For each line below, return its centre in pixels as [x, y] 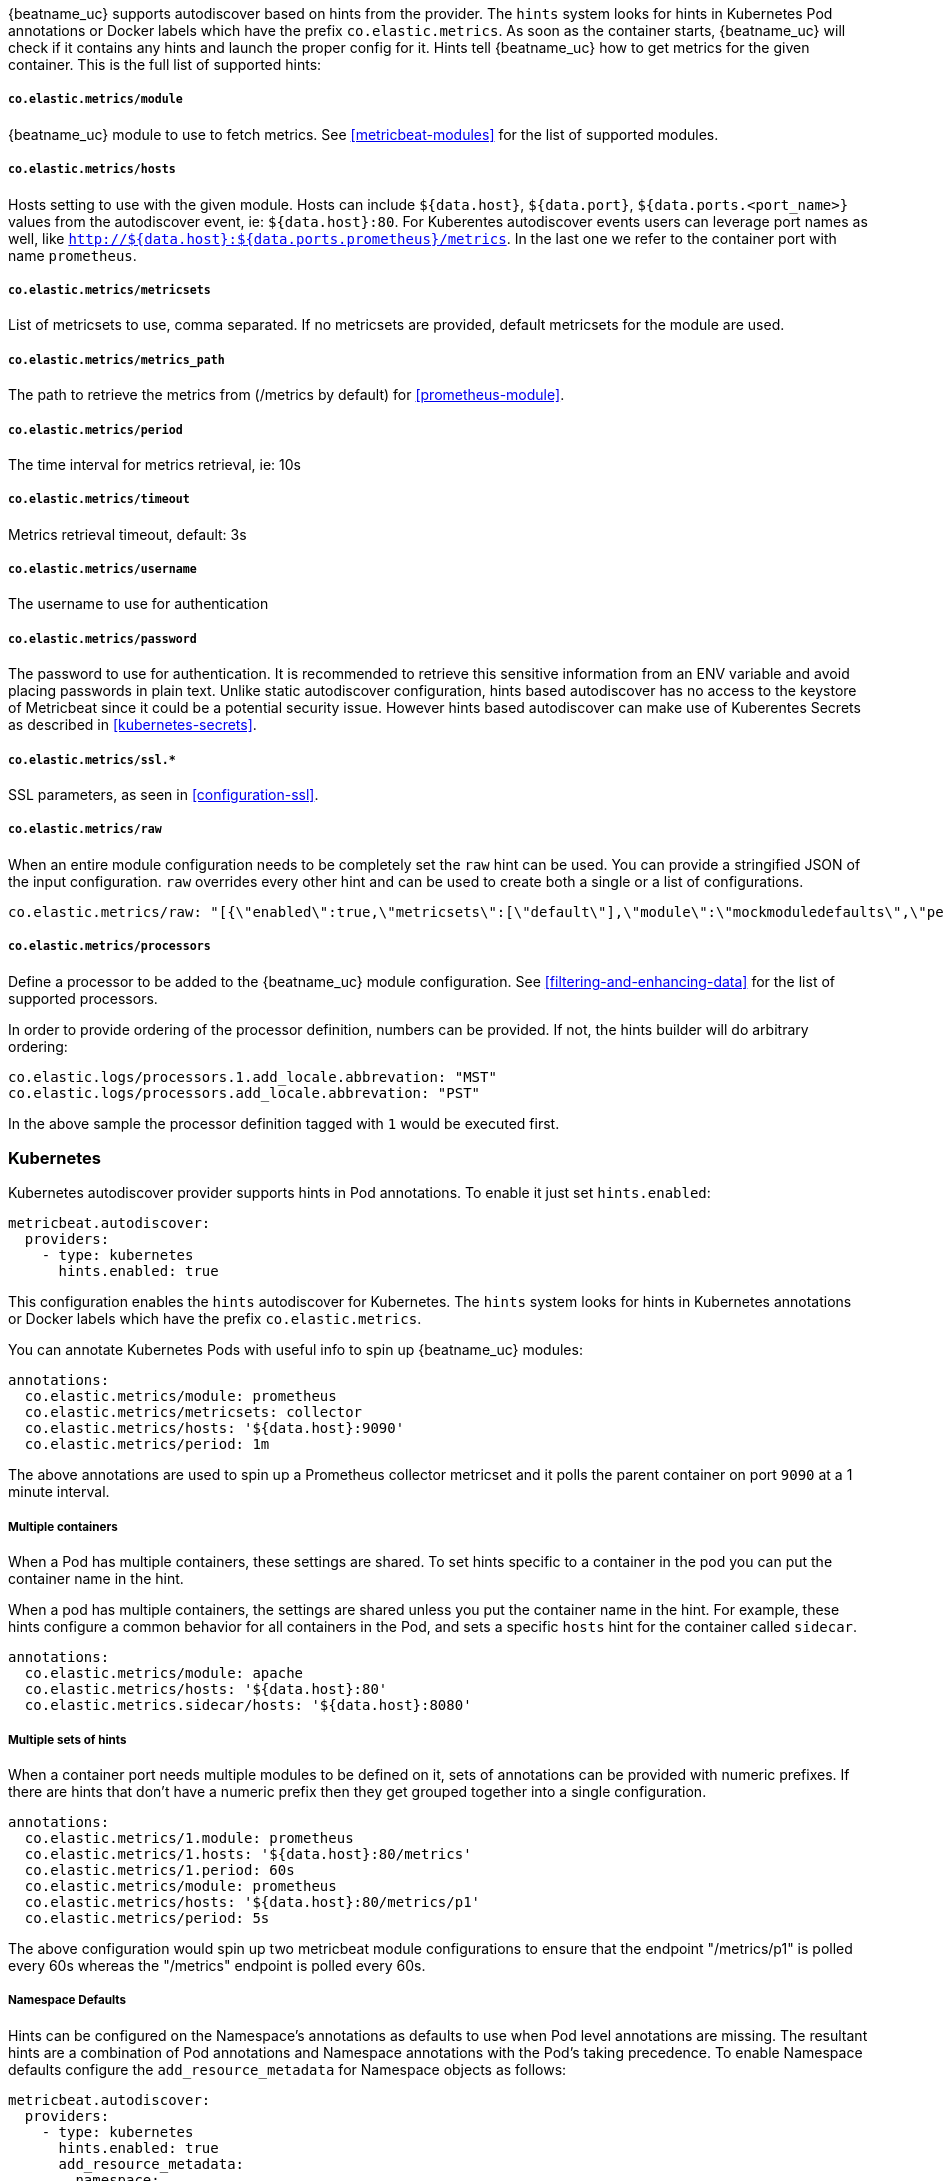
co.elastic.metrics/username [102, 569]
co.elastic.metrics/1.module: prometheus [189, 1837]
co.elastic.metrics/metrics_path [116, 359]
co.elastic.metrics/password [102, 638]
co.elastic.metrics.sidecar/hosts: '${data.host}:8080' [248, 1705]
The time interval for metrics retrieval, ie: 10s [154, 464]
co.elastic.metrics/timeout [99, 499]
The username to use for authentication [138, 604]
